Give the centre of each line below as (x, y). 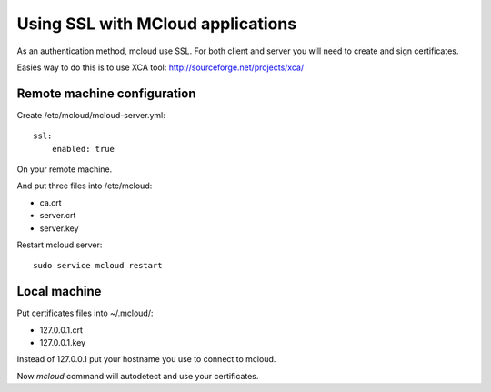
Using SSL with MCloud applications (157, 24)
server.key (59, 228)
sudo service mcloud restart (98, 266)
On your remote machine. (65, 169)
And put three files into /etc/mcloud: (85, 186)
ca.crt (51, 202)
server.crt (58, 216)
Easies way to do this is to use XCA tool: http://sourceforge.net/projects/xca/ (160, 67)
